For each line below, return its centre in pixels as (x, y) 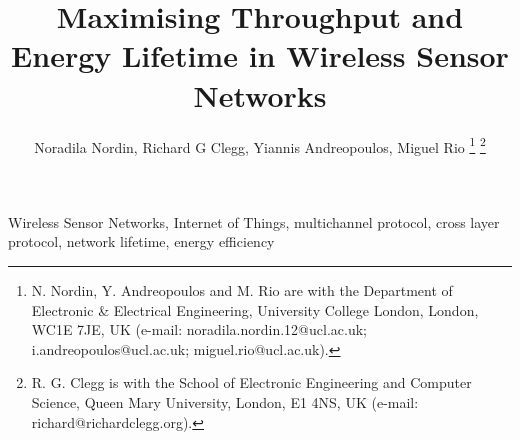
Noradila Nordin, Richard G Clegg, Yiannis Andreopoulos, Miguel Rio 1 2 (260, 145)
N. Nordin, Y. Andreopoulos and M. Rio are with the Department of (242, 289)
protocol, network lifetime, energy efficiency (141, 241)
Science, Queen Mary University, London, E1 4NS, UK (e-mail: (225, 401)
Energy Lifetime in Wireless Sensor (260, 55)
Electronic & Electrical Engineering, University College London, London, (255, 309)
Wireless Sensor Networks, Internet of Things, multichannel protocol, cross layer (254, 221)
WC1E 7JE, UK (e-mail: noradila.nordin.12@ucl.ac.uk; (199, 329)
